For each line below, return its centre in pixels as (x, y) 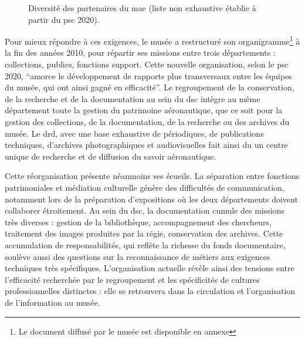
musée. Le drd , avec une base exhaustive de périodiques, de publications (134, 133)
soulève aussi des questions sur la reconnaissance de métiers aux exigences (138, 256)
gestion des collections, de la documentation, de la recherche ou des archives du (147, 121)
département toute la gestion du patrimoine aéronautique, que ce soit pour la (144, 110)
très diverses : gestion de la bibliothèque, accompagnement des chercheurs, (138, 222)
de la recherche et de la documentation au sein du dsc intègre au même (133, 98)
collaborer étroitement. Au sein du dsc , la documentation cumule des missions (145, 210)
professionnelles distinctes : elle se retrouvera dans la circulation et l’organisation (150, 291)
